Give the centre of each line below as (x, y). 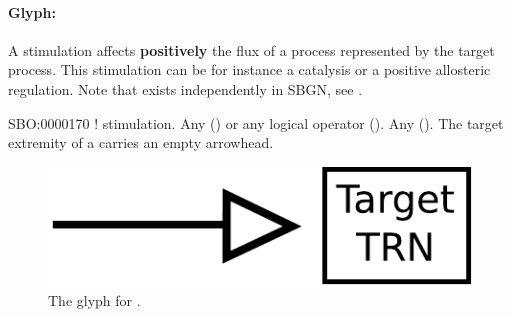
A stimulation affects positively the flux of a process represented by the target (251, 49)
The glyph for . (94, 300)
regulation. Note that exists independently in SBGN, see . (185, 88)
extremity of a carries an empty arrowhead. (141, 142)
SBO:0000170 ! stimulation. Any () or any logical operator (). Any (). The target (256, 122)
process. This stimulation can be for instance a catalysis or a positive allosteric (249, 69)
